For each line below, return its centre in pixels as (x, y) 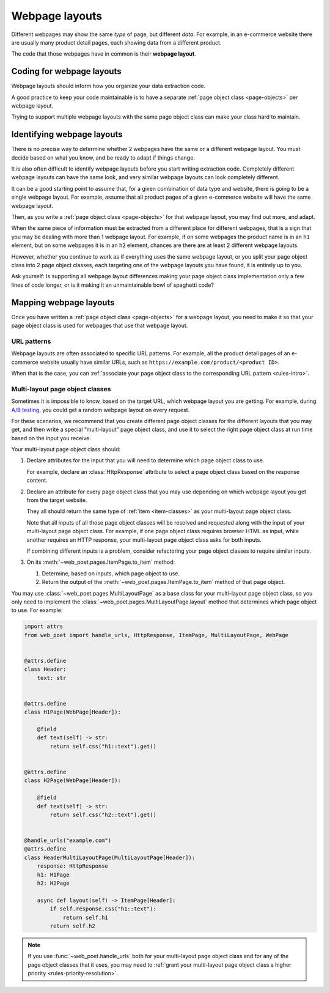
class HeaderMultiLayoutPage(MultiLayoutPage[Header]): (110, 857)
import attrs (44, 626)
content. (37, 481)
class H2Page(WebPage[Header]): (73, 781)
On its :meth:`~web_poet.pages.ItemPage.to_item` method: (101, 562)
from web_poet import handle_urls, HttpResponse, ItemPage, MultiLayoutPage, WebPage (156, 635)
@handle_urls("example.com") (68, 840)
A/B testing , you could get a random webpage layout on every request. (101, 410)
